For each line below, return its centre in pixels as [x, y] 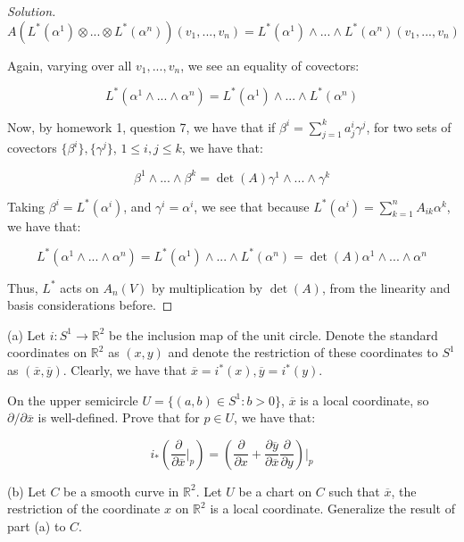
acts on [79, 287]
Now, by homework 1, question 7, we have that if [141, 126]
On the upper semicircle [73, 400]
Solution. [32, 11]
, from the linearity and [386, 287]
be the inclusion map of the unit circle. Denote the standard [273, 334]
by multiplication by [207, 287]
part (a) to [37, 526]
